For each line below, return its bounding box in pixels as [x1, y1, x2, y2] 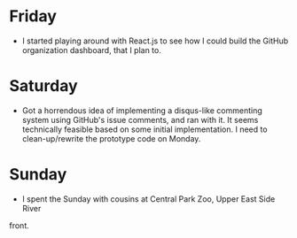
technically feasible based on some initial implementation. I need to [21, 124, 268, 134]
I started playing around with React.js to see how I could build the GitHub [21, 35, 289, 46]
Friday [9, 6, 58, 27]
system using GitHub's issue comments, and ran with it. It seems [21, 114, 259, 125]
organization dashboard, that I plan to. [21, 44, 161, 55]
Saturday [9, 76, 78, 96]
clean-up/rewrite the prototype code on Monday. [21, 133, 201, 143]
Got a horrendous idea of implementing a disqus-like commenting [21, 104, 263, 116]
